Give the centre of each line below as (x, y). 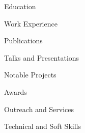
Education (20, 6)
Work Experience (31, 23)
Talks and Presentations (42, 57)
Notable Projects (30, 75)
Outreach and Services (39, 109)
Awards (16, 91)
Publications (23, 41)
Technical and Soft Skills (42, 126)
